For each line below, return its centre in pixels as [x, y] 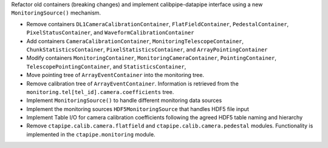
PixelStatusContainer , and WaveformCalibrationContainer [110, 33]
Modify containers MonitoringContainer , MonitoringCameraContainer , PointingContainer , [151, 58]
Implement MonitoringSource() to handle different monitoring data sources [124, 101]
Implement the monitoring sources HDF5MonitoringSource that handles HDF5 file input [138, 109]
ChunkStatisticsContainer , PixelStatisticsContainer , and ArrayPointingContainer [147, 49]
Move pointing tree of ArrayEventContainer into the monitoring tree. [115, 75]
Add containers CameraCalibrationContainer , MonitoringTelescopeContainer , [135, 41]
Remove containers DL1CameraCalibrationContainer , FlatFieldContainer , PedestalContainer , [158, 24]
